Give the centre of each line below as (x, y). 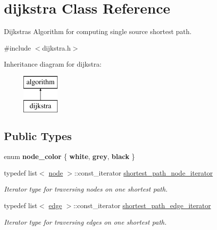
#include (18, 47)
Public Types (38, 136)
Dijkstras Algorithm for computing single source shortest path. (98, 31)
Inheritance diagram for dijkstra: (53, 64)
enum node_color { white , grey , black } (69, 156)
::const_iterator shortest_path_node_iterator (144, 172)
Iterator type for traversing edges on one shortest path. (85, 221)
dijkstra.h (57, 47)
